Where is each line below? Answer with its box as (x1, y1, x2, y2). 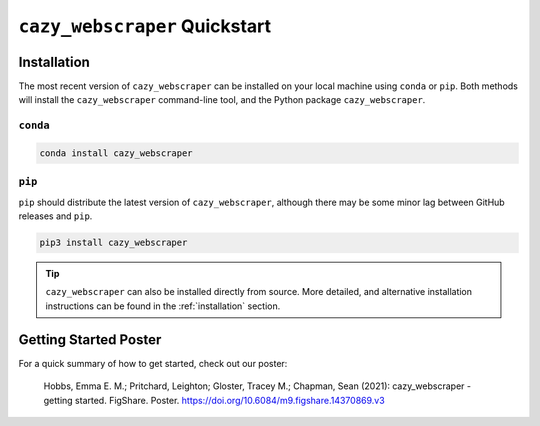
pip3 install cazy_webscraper (39, 237, 188, 249)
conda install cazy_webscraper (39, 148, 194, 159)
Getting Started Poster (18, 331, 162, 348)
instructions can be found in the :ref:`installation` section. (45, 300, 281, 312)
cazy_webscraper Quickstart (18, 15, 272, 37)
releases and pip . (18, 210, 93, 222)
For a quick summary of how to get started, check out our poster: (18, 357, 288, 369)
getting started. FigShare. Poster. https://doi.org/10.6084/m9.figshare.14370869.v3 (43, 394, 385, 406)
